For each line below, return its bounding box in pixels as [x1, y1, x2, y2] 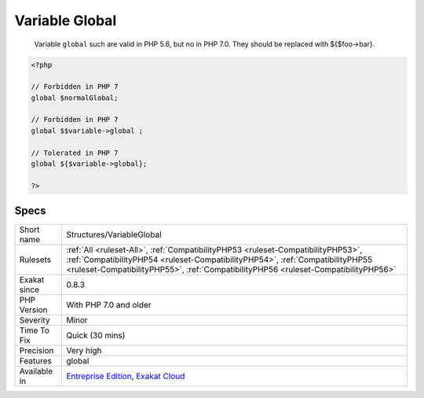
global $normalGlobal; [31, 93, 119, 102]
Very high [66, 345, 102, 356]
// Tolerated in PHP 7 [31, 148, 119, 157]
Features [19, 356, 53, 367]
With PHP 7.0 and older [66, 300, 152, 311]
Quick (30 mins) [66, 330, 126, 341]
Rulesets [19, 254, 51, 265]
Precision [19, 345, 54, 356]
